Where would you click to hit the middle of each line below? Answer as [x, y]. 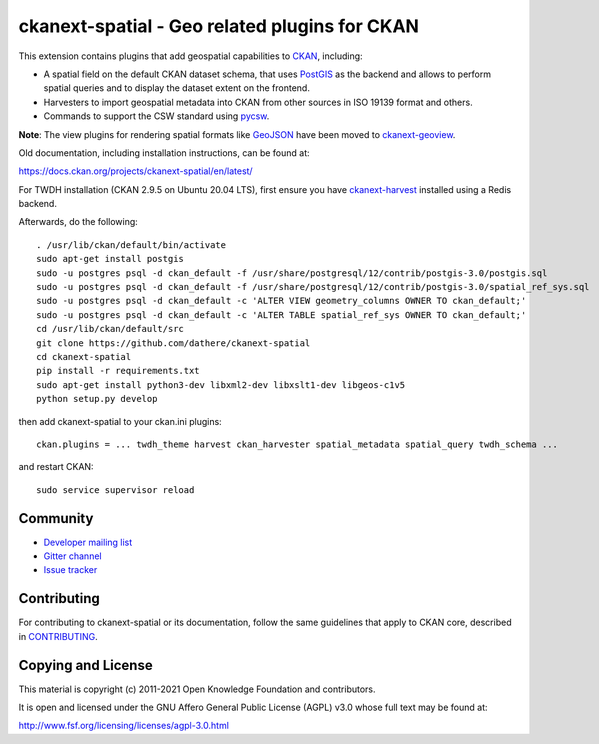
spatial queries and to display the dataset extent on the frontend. [176, 88]
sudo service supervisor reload [115, 489]
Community [56, 518]
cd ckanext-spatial [84, 356]
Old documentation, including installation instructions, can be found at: [164, 152]
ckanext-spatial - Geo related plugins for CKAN [219, 26]
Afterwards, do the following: [78, 222]
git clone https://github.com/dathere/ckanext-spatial [173, 343]
